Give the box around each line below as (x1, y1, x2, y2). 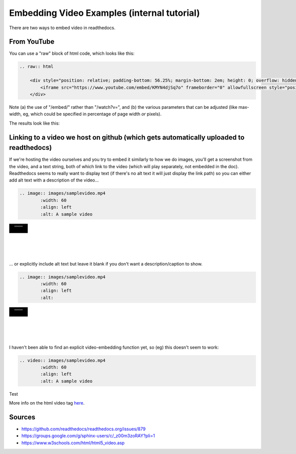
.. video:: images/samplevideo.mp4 (19, 358, 106, 363)
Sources (9, 413, 36, 421)
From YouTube (9, 38, 55, 46)
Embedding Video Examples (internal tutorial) (9, 7, 200, 18)
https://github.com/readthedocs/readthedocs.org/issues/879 (21, 426, 146, 432)
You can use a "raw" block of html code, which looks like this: (9, 50, 135, 56)
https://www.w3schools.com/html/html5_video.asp (21, 440, 125, 446)
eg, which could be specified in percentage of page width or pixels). (23, 111, 162, 117)
